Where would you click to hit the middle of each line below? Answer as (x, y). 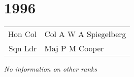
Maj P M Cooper (74, 48)
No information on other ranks (50, 69)
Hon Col (22, 34)
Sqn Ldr (23, 48)
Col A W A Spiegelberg (85, 34)
